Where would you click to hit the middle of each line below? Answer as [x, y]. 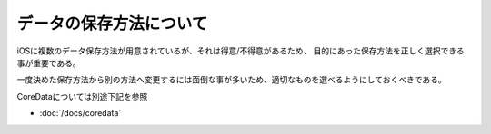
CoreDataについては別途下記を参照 [82, 96]
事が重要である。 [49, 62]
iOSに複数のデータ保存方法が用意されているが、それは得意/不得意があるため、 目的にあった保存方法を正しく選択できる [241, 51]
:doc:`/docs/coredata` [80, 113]
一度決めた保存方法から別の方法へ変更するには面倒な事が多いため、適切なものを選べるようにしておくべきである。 [232, 80]
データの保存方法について [112, 24]
